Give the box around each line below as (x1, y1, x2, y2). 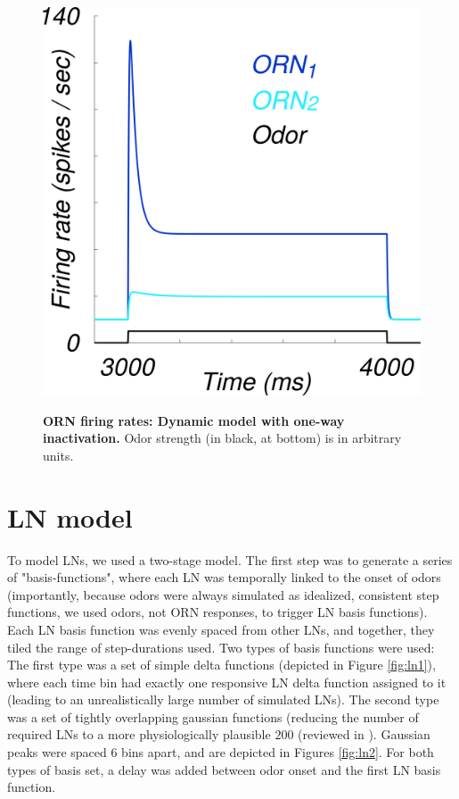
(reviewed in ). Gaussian (298, 725, 430, 744)
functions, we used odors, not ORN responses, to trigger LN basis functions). (7, 603, 428, 621)
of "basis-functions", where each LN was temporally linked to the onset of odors (7, 568, 441, 587)
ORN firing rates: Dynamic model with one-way (43, 411, 345, 429)
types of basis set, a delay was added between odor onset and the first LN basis (7, 760, 441, 778)
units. (43, 445, 74, 464)
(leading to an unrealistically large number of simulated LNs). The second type (7, 690, 439, 709)
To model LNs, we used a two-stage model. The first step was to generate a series (7, 550, 453, 569)
